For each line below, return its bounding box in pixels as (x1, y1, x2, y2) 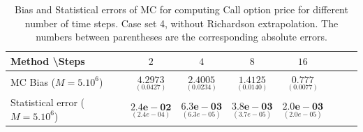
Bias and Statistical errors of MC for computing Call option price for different (15, 2, 348, 16)
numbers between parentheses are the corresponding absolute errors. (36, 29, 327, 44)
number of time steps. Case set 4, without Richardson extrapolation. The (24, 15, 339, 30)
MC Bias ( (10, 74, 56, 89)
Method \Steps (10, 53, 85, 68)
